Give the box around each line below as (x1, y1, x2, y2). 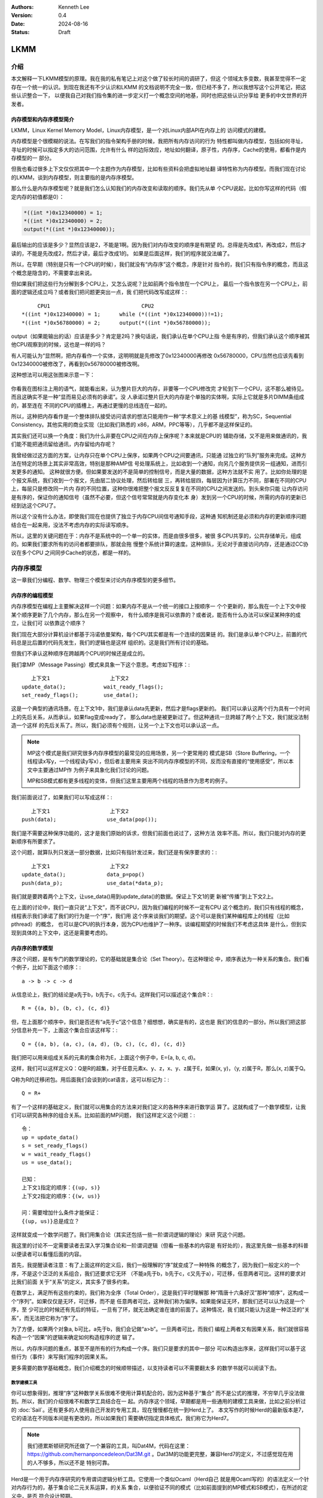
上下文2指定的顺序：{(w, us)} (22, 1192, 101, 1200)
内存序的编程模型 (11, 592, 53, 599)
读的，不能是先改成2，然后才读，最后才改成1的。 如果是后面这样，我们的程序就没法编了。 (11, 249, 233, 257)
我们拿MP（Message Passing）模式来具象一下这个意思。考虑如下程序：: (11, 661, 190, 668)
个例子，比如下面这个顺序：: (11, 964, 81, 971)
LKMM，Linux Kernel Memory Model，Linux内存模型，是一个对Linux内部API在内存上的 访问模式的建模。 (11, 126, 269, 134)
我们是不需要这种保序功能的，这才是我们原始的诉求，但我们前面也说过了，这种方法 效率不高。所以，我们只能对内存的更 (11, 829, 306, 836)
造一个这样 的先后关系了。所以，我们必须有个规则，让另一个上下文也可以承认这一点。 (11, 722, 223, 729)
